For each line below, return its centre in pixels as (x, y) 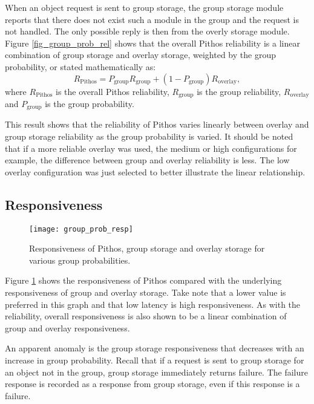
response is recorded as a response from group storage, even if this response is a (152, 384)
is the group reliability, (239, 91)
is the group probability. (90, 104)
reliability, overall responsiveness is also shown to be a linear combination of (146, 316)
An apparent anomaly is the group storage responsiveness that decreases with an (155, 348)
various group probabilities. (80, 260)
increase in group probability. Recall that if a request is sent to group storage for (155, 360)
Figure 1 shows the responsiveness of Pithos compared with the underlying (143, 280)
